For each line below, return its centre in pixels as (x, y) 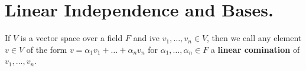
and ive (146, 38)
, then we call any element (254, 38)
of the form (47, 49)
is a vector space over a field (71, 38)
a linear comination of (255, 49)
